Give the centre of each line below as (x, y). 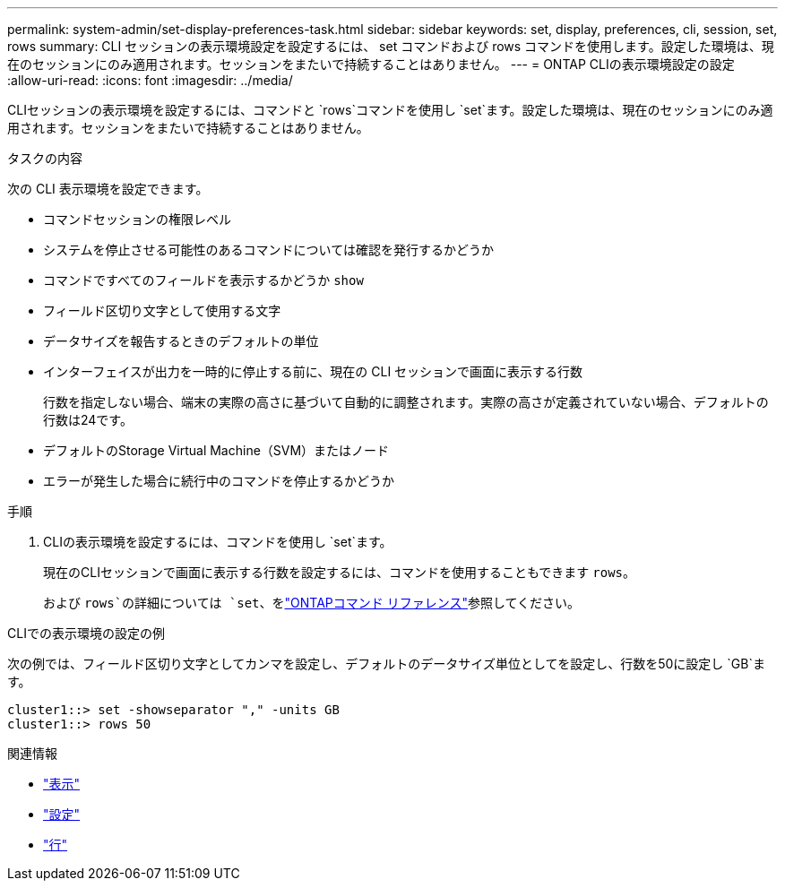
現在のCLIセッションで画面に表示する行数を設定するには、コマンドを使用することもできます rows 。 (339, 572)
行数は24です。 (88, 420)
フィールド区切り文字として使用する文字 (162, 310)
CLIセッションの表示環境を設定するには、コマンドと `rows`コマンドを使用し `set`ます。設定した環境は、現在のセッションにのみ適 (390, 110)
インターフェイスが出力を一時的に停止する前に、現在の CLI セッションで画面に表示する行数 (313, 371)
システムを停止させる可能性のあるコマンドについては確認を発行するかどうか (268, 250)
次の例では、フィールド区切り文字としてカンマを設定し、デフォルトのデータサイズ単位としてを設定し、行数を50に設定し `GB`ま (386, 664)
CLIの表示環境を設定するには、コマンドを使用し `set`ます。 (218, 542)
